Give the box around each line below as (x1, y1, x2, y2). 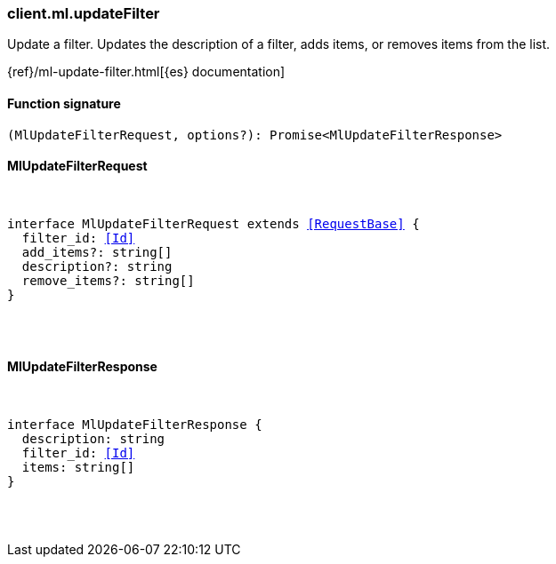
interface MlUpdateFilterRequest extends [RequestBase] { (7, 216, 420, 231)
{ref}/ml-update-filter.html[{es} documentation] (7, 64, 286, 80)
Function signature (7, 95, 121, 111)
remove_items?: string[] (21, 273, 195, 288)
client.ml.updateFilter (7, 4, 160, 22)
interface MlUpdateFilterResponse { (7, 417, 262, 433)
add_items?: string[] (21, 244, 173, 259)
